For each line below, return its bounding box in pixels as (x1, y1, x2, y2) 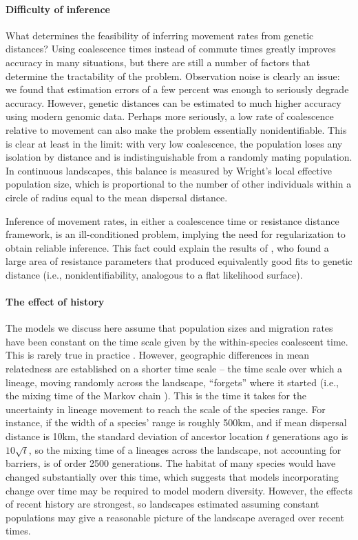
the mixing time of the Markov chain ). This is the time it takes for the (6, 388, 307, 403)
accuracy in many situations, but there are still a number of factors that (6, 54, 310, 69)
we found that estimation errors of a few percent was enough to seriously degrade (6, 82, 349, 97)
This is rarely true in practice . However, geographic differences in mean (6, 348, 310, 362)
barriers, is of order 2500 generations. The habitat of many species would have (6, 456, 336, 470)
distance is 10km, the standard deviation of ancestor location (6, 429, 263, 443)
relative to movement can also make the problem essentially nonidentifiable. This (6, 122, 347, 137)
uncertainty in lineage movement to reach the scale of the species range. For (6, 401, 326, 416)
